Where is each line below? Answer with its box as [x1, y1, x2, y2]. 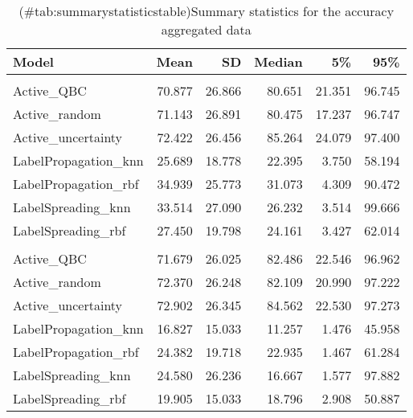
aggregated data [161, 20, 251, 39]
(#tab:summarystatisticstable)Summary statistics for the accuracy [18, 2, 395, 20]
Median [254, 52, 303, 71]
